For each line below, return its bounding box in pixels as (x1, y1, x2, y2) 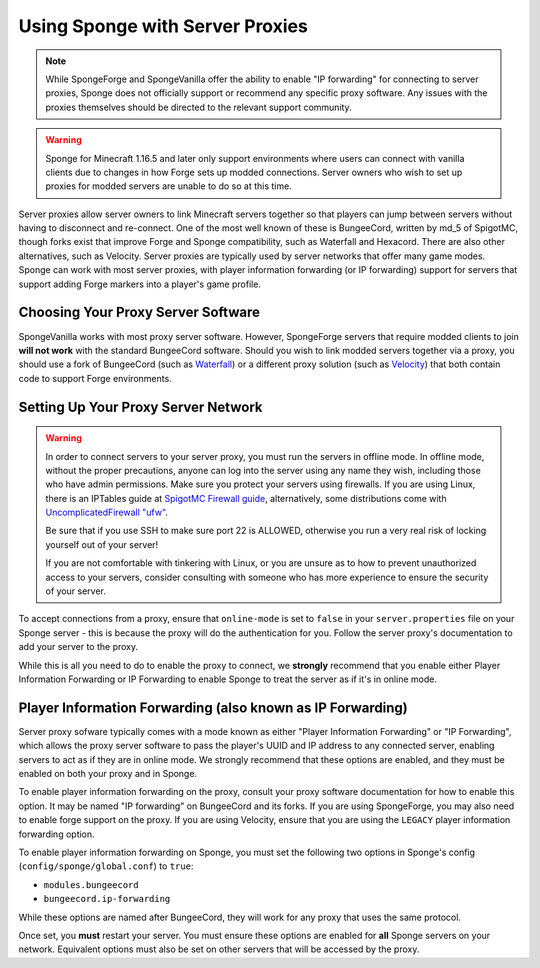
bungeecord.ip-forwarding (43, 893, 171, 905)
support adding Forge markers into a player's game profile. (18, 278, 262, 290)
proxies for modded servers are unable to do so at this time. (45, 180, 292, 192)
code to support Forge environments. (18, 372, 172, 384)
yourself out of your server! (45, 538, 159, 550)
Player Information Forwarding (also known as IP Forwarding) (18, 699, 409, 716)
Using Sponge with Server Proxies (18, 15, 309, 37)
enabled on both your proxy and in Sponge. (18, 768, 198, 780)
